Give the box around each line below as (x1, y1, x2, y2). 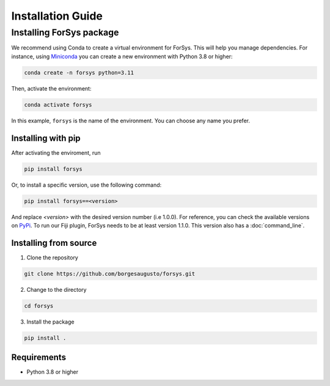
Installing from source (11, 237, 97, 248)
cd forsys (24, 302, 54, 309)
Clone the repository (26, 254, 79, 261)
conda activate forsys (24, 101, 92, 108)
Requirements (11, 352, 67, 363)
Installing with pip (11, 133, 81, 143)
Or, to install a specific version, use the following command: (11, 181, 162, 188)
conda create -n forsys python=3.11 (24, 69, 134, 76)
